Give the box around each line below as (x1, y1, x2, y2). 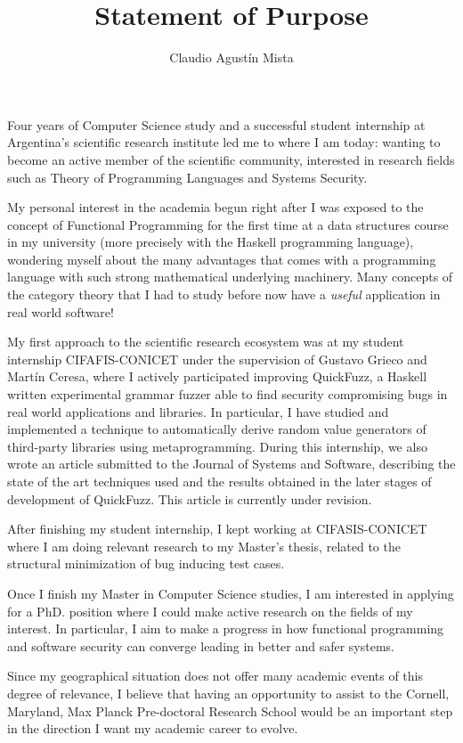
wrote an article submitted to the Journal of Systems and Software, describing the (7, 454, 456, 473)
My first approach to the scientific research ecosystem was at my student (7, 332, 404, 351)
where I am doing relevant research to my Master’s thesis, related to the (7, 536, 401, 555)
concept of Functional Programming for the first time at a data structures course (7, 215, 449, 233)
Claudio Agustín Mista (169, 48, 294, 67)
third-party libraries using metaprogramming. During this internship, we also (7, 437, 427, 455)
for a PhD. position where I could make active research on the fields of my (7, 601, 413, 620)
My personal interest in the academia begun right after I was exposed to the (7, 198, 424, 216)
